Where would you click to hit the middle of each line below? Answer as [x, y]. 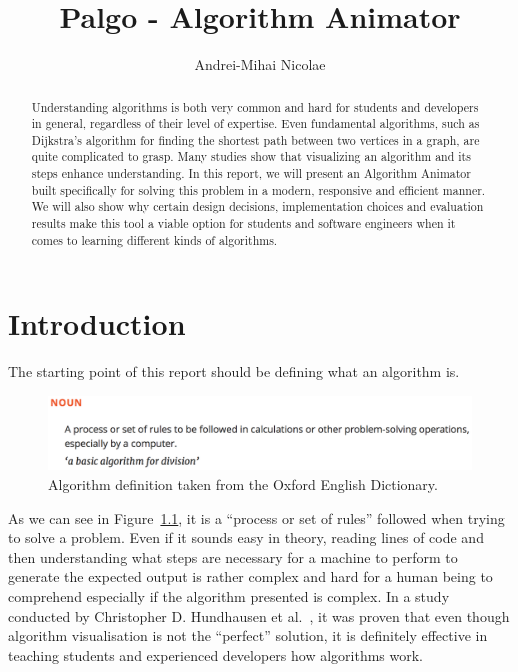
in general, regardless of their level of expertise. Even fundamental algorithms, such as [255, 123]
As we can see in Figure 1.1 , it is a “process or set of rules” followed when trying [256, 517]
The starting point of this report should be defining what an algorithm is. [234, 371]
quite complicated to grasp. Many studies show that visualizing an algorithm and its [251, 156]
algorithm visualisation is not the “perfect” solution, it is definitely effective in [248, 635]
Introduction [97, 323]
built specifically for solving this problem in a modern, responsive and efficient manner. [258, 189]
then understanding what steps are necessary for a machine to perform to [233, 556]
